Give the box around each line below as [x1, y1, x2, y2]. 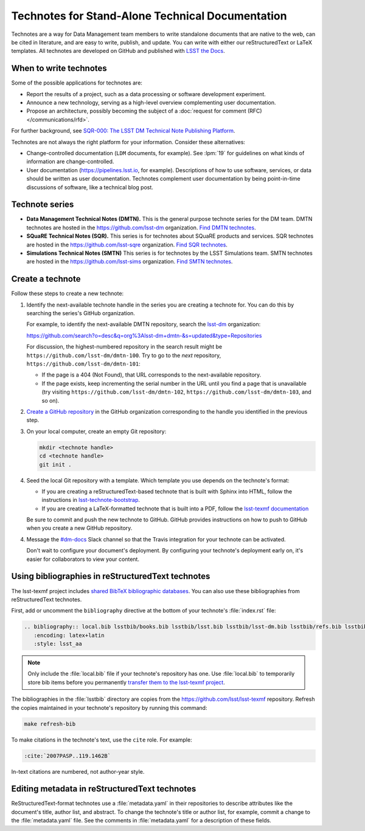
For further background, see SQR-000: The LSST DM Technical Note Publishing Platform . [11, 127, 235, 134]
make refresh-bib [24, 720, 76, 727]
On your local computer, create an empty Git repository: [26, 428, 167, 435]
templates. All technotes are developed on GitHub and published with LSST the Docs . [11, 47, 225, 55]
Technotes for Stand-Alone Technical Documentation [11, 9, 287, 23]
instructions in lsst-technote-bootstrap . [41, 496, 140, 504]
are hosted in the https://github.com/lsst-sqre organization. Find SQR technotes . [26, 241, 228, 248]
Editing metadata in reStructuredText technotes [11, 784, 196, 794]
